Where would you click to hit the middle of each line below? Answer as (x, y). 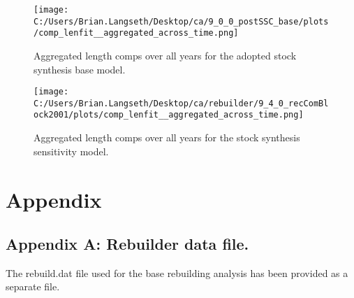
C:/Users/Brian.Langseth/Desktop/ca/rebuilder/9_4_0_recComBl (181, 103)
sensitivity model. (71, 151)
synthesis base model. (80, 69)
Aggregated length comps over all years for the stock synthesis (167, 137)
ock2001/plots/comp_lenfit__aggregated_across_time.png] (169, 115)
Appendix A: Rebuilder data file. (127, 244)
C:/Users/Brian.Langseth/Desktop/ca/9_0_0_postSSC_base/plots (181, 21)
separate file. (33, 286)
